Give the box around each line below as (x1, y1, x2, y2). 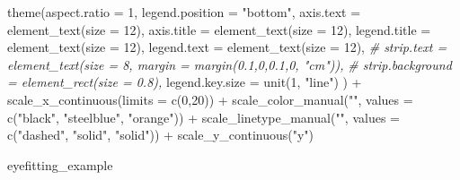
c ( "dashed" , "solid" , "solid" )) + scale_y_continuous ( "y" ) (7, 125, 314, 144)
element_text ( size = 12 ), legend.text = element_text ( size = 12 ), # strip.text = (7, 38, 447, 56)
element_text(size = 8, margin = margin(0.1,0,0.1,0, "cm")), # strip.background (7, 55, 452, 73)
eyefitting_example (7, 155, 113, 174)
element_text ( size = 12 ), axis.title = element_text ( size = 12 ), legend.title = (7, 20, 431, 39)
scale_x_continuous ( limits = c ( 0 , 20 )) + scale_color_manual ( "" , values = (7, 90, 413, 108)
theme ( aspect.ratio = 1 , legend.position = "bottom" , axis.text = (7, 3, 361, 21)
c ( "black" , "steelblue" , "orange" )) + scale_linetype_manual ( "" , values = (7, 107, 400, 126)
